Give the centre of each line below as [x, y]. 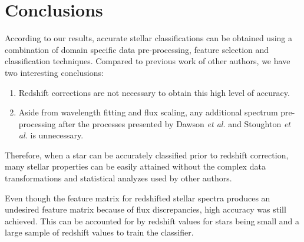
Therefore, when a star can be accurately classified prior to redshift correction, [147, 155]
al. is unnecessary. [51, 135]
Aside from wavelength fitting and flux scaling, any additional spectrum [148, 112]
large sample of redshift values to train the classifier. [99, 232]
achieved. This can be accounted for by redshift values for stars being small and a [152, 221]
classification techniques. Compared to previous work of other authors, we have [148, 61]
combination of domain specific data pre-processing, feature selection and [137, 49]
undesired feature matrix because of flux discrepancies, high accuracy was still [146, 209]
